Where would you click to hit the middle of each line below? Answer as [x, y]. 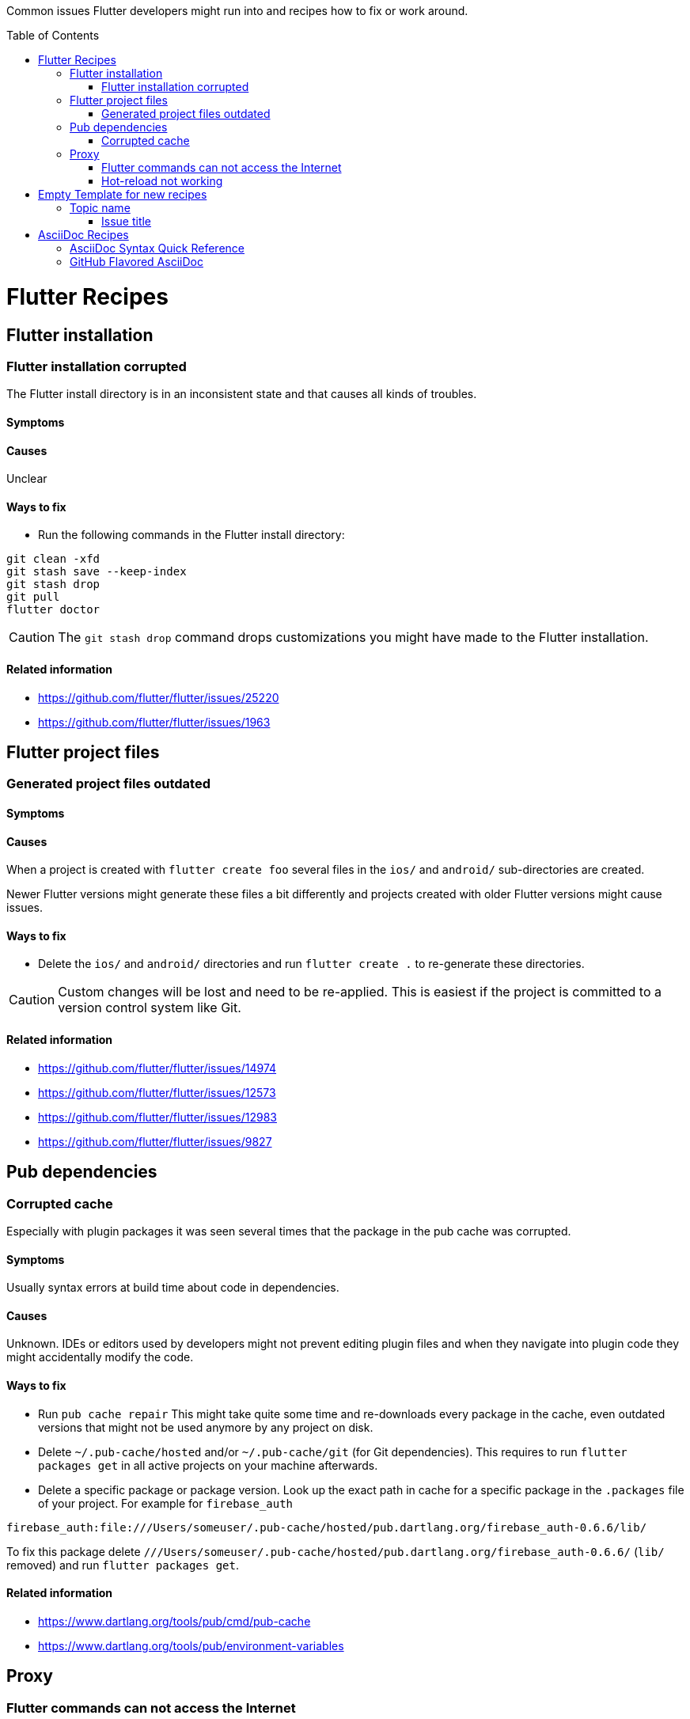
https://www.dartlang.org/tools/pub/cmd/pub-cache [174, 1621]
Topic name [100, 208]
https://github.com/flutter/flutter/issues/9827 [155, 1141]
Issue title [127, 221]
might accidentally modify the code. [100, 1357]
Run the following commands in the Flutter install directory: [191, 535]
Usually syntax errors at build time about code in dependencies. [173, 1288]
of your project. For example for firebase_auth [166, 1503]
